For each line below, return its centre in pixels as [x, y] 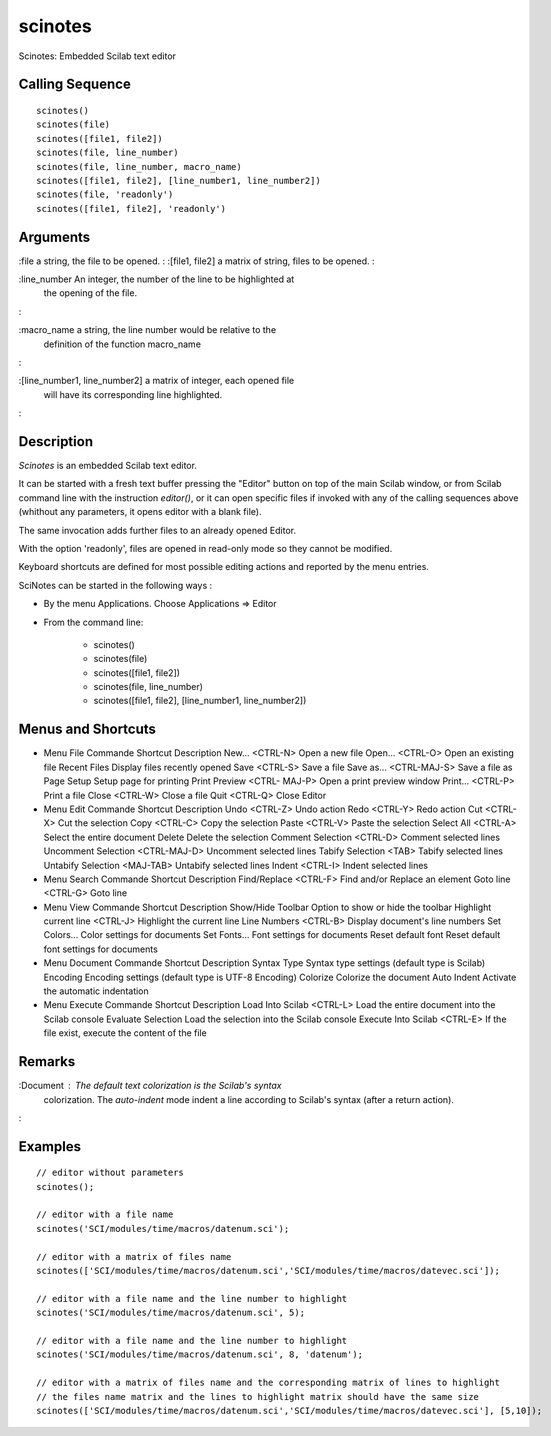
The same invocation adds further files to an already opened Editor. [157, 530]
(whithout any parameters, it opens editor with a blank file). [140, 512]
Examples [50, 1146]
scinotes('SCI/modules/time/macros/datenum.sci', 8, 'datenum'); [200, 1354]
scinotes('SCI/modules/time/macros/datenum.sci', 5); [170, 1313]
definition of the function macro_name [122, 344]
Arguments [54, 236]
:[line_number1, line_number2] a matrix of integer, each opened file [156, 381]
